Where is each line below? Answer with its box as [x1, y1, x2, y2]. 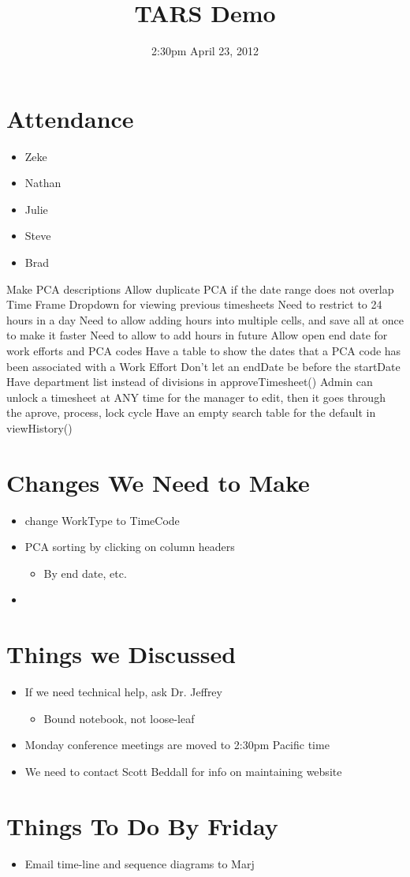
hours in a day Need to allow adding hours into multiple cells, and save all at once [6, 311, 404, 328]
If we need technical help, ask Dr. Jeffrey [24, 684, 222, 700]
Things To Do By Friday [6, 809, 278, 841]
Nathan [24, 174, 61, 191]
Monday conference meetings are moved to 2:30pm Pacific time [24, 736, 330, 753]
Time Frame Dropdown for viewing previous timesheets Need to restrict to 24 [6, 296, 382, 313]
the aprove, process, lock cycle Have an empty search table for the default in [6, 404, 376, 421]
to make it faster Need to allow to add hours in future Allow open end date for [6, 327, 388, 343]
